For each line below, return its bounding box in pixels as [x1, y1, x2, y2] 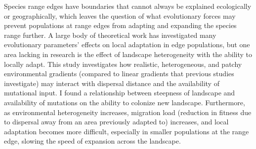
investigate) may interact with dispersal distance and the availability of [4, 78, 219, 88]
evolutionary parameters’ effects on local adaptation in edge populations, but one [4, 39, 250, 50]
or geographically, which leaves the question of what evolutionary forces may [4, 10, 236, 21]
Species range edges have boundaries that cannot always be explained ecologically [4, 1, 252, 11]
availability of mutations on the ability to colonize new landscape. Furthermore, [4, 97, 245, 107]
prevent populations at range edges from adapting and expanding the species [4, 20, 237, 30]
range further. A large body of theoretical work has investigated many [4, 30, 216, 40]
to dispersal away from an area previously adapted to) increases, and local [4, 117, 229, 127]
